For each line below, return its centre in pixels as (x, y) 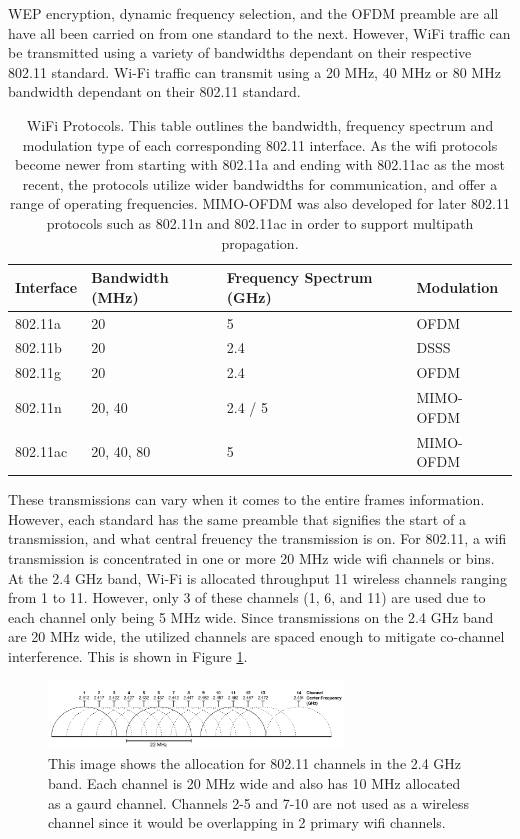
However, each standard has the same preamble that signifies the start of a (237, 518)
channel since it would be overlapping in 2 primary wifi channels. (247, 822)
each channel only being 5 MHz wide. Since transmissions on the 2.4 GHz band (251, 616)
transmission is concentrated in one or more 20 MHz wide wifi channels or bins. (251, 558)
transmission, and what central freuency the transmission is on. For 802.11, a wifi (257, 538)
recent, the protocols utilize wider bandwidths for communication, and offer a (260, 183)
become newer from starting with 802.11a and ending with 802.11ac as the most (260, 164)
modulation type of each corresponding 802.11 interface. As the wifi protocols (260, 144)
